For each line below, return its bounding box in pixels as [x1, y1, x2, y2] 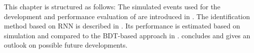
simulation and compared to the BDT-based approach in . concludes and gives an [4, 30, 251, 40]
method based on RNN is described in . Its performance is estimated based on [4, 21, 240, 31]
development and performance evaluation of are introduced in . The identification [4, 11, 250, 21]
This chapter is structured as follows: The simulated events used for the [4, 1, 220, 11]
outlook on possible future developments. [4, 40, 128, 50]
